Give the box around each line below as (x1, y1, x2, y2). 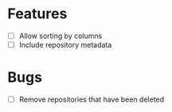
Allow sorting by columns (18, 31, 103, 41)
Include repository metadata (18, 41, 112, 49)
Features (7, 5, 68, 23)
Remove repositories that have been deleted (18, 95, 165, 104)
